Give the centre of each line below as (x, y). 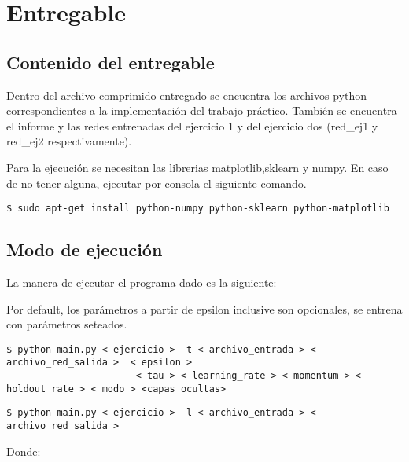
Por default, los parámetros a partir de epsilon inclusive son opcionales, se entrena (204, 308)
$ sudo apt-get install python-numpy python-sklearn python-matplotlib (198, 209)
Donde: (24, 451)
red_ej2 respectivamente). (69, 141)
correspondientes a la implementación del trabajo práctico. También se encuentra (202, 110)
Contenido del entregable (111, 62)
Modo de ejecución (85, 249)
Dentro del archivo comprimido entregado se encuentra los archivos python (186, 95)
